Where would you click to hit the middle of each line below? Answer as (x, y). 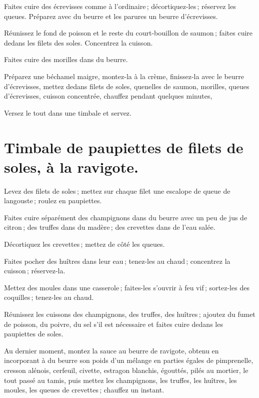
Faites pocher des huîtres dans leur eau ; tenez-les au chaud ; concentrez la (117, 261)
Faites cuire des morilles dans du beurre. (66, 59)
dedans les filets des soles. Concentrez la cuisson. (78, 42)
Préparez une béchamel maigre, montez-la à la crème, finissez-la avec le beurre (124, 76)
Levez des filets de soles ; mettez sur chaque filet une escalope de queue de (117, 190)
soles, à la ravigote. (71, 166)
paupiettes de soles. (34, 334)
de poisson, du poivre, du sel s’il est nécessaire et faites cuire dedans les (113, 324)
